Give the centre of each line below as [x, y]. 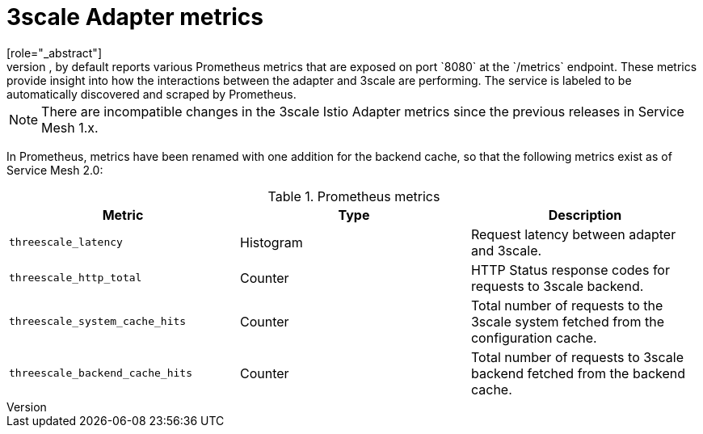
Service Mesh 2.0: [55, 170]
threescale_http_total [76, 278]
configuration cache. [534, 337]
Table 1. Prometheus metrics [354, 196]
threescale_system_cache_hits [98, 322]
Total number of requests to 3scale [577, 357]
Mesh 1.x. [70, 127]
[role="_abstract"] [55, 53]
